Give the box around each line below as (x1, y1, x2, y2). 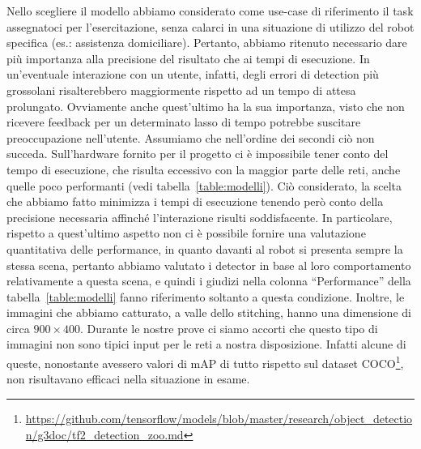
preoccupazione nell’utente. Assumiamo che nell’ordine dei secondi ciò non (6, 129, 375, 146)
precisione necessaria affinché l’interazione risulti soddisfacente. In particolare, (6, 208, 393, 225)
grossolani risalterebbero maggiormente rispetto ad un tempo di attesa (6, 81, 356, 98)
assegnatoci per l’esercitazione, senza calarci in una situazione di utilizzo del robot (6, 18, 415, 35)
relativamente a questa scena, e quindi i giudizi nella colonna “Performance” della (6, 272, 411, 289)
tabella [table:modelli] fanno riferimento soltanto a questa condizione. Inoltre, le (6, 288, 405, 305)
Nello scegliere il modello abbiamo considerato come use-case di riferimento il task (6, 2, 414, 19)
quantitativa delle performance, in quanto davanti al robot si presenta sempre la (6, 240, 403, 257)
